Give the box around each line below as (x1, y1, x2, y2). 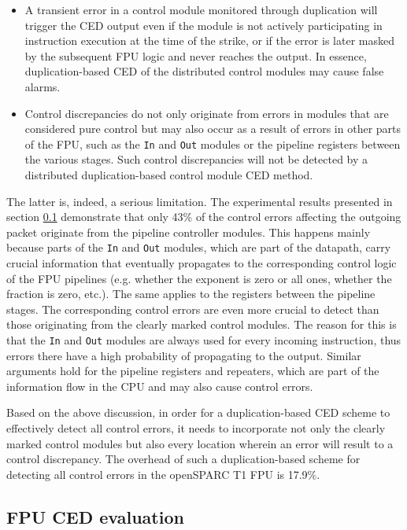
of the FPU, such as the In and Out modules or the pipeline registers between (24, 135, 401, 152)
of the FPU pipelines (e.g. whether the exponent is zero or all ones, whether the (6, 270, 392, 286)
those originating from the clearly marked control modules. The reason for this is (6, 316, 397, 333)
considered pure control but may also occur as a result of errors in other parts (24, 120, 401, 137)
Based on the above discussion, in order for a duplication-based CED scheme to (6, 404, 390, 421)
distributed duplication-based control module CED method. (24, 167, 313, 182)
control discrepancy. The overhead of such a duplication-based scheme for (6, 451, 361, 467)
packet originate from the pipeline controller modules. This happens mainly (6, 223, 371, 240)
